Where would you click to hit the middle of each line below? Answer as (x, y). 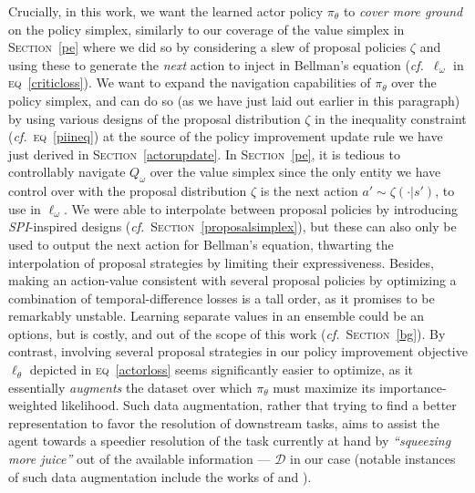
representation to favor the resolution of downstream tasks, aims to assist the (224, 422)
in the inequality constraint (391, 118)
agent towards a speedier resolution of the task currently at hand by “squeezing (230, 441)
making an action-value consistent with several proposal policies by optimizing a (232, 280)
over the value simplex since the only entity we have (295, 172)
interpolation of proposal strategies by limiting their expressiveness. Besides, (221, 262)
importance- (413, 387)
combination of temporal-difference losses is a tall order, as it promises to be (222, 298)
